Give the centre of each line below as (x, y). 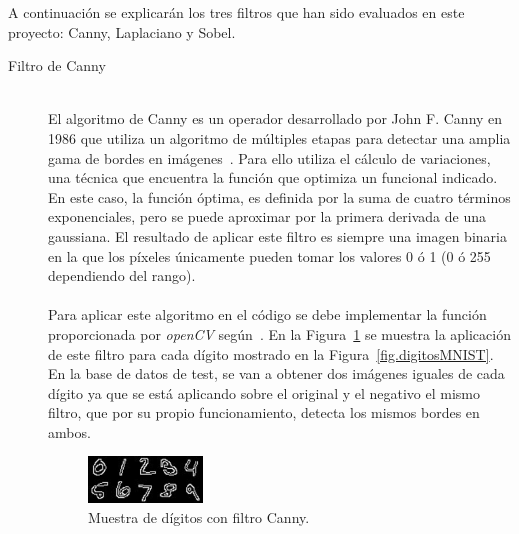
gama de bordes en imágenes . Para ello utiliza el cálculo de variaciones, (269, 157)
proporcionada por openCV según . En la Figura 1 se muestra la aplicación (279, 333)
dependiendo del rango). (122, 275)
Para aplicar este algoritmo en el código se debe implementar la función (267, 314)
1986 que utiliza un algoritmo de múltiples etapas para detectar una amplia (279, 137)
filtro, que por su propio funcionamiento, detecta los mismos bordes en (264, 412)
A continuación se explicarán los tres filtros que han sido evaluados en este (236, 12)
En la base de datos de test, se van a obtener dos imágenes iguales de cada (276, 373)
